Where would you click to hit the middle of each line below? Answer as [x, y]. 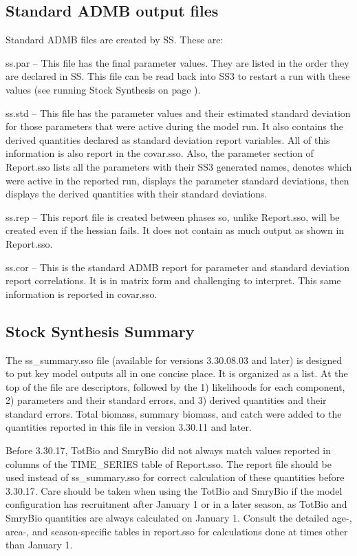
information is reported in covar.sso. [82, 293]
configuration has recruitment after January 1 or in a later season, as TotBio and [176, 504]
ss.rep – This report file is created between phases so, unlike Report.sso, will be [173, 216]
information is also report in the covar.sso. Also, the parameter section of [160, 153]
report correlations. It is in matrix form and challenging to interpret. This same [173, 280]
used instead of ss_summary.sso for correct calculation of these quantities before [175, 477]
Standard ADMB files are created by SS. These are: [115, 40]
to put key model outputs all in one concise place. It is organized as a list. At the [177, 373]
